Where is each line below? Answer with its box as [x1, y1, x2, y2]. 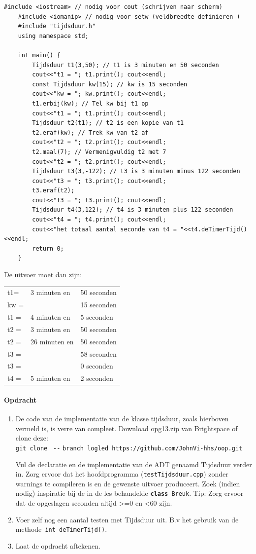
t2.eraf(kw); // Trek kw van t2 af [32, 129, 149, 136]
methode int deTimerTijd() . [15, 524, 107, 534]
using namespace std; [18, 32, 89, 39]
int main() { [18, 51, 61, 59]
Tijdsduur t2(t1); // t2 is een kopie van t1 [32, 119, 184, 127]
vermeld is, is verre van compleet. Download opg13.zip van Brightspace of [15, 423, 238, 433]
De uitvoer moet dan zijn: [4, 269, 82, 280]
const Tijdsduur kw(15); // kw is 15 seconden [32, 80, 188, 88]
